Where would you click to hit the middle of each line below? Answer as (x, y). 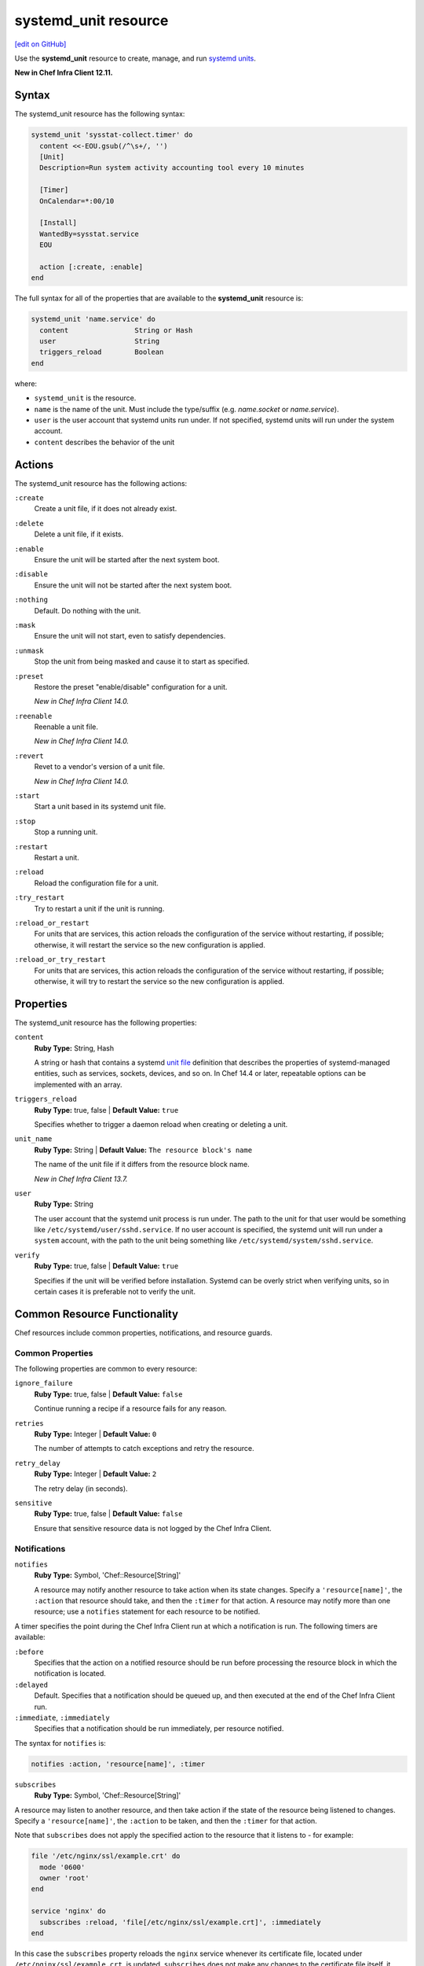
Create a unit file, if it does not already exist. (106, 509)
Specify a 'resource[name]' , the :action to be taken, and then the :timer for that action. (166, 1821)
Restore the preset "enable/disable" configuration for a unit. (131, 687)
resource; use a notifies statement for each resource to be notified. (147, 1611)
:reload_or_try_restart (60, 960)
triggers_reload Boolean (102, 352)
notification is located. (70, 1673)
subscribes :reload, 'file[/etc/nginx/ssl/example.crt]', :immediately (180, 1922)
